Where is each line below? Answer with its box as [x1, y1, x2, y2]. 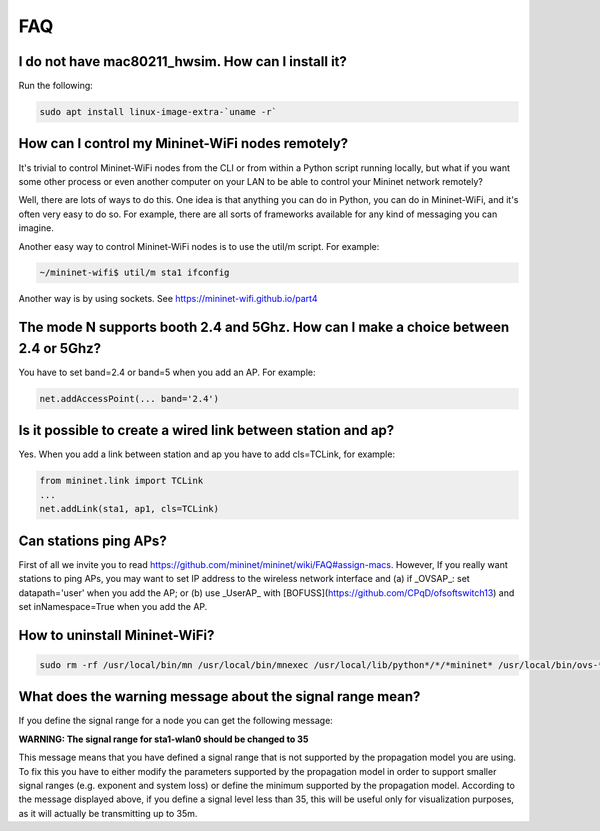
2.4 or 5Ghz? [18, 340, 102, 357]
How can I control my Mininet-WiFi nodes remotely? [18, 135, 349, 152]
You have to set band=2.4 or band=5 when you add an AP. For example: [18, 366, 316, 378]
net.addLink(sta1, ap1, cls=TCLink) [39, 503, 220, 515]
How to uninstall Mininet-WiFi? [18, 626, 215, 644]
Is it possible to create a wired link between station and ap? [18, 422, 395, 439]
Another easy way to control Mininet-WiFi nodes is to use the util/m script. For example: [18, 240, 380, 252]
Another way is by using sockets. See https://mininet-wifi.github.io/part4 [18, 293, 319, 305]
